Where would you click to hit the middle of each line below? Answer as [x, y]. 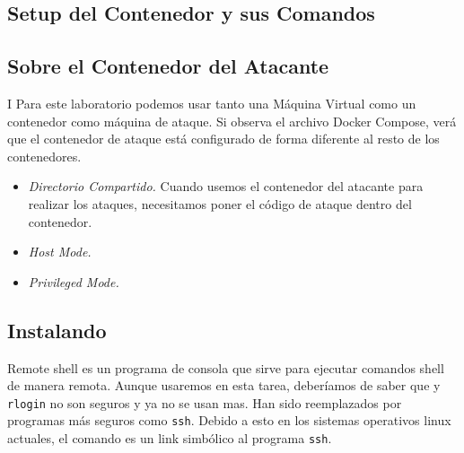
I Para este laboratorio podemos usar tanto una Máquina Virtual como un [212, 103]
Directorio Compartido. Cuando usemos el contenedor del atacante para [226, 186]
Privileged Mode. [74, 281]
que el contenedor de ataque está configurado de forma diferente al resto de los [223, 139]
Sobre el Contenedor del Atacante [168, 66]
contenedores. [44, 156]
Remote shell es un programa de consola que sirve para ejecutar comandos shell [226, 367]
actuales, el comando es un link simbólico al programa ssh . [170, 438]
